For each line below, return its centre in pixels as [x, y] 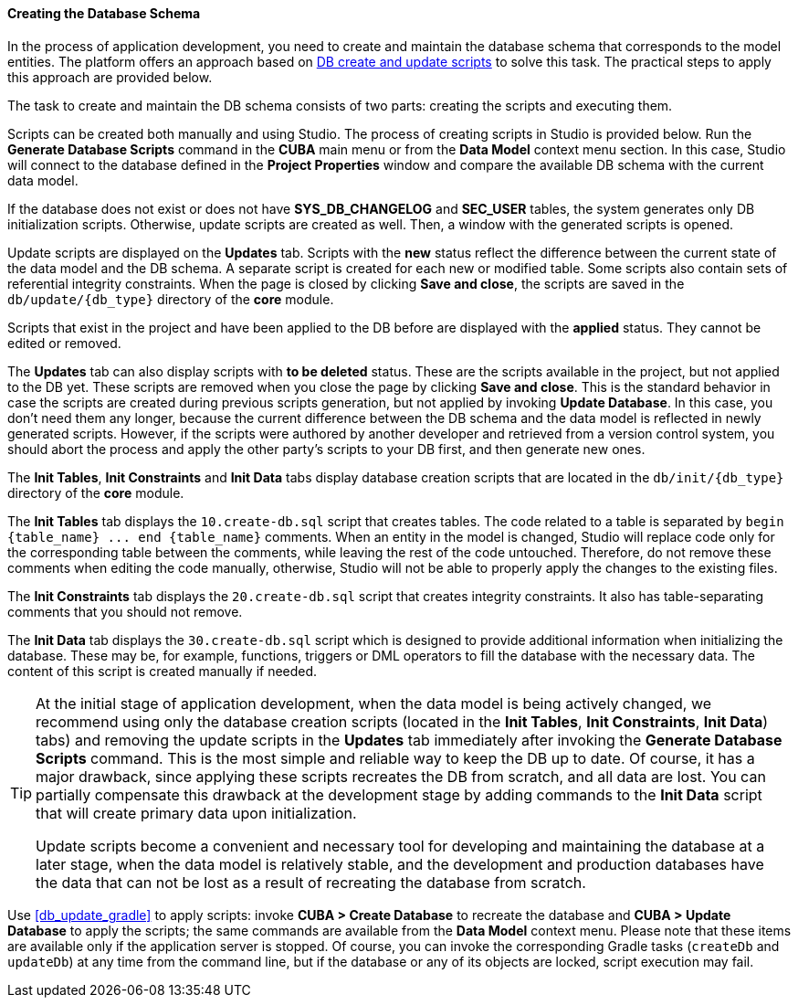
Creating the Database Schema [104, 13]
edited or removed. [64, 343]
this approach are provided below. [110, 77]
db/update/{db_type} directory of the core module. [171, 299]
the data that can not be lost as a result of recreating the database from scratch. [311, 882]
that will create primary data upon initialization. [196, 813]
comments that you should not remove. [125, 611]
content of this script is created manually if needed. [163, 671]
